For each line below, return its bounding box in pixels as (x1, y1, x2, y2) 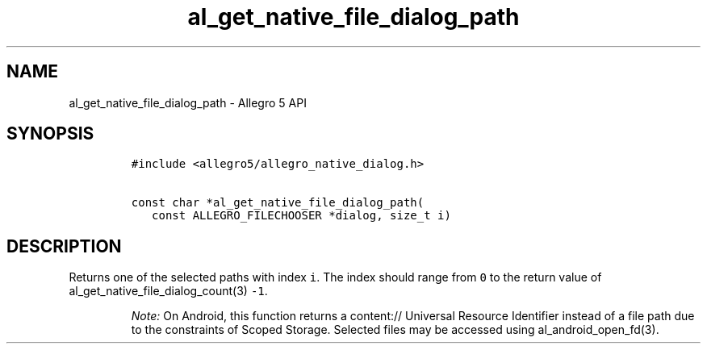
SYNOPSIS (6, 123, 94, 144)
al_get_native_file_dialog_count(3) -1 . (69, 284, 268, 298)
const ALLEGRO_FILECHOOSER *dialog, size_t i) (152, 209, 451, 223)
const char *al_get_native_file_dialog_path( (131, 196, 425, 210)
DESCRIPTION (6, 235, 122, 256)
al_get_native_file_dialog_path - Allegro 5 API (69, 95, 307, 110)
